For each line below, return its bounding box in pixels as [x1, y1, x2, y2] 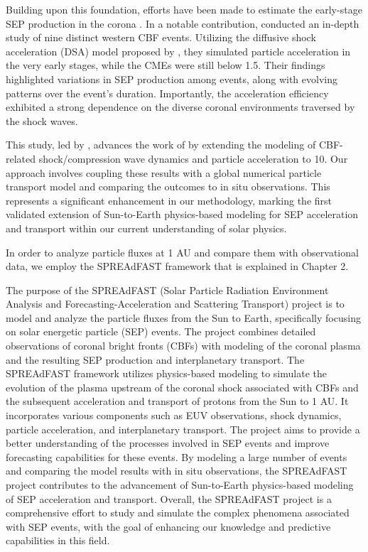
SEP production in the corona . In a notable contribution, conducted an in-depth [6, 16, 359, 31]
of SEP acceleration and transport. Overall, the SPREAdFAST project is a [6, 491, 332, 506]
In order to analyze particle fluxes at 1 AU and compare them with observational [6, 244, 359, 259]
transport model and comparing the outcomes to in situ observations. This [6, 179, 330, 194]
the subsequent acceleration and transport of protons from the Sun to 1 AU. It [6, 394, 349, 408]
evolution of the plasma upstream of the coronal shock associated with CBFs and [6, 379, 359, 394]
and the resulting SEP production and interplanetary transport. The [6, 352, 305, 367]
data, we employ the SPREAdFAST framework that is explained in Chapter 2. [6, 259, 349, 274]
